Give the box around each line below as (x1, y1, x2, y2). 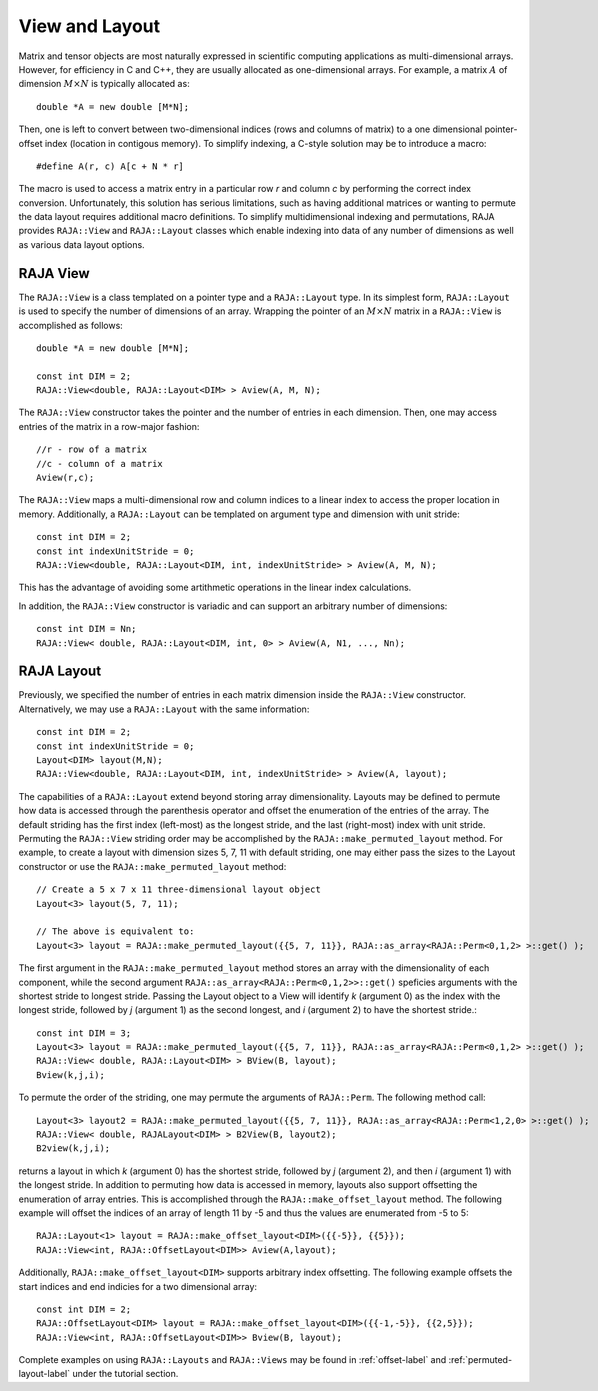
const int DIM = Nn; (36, 623, 137, 635)
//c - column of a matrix (36, 458, 164, 469)
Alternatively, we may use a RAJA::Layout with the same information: (18, 703, 310, 715)
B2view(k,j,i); (36, 1143, 111, 1154)
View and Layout (18, 15, 161, 37)
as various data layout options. (18, 238, 145, 250)
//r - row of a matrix (36, 444, 148, 455)
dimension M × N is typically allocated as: (18, 78, 190, 90)
